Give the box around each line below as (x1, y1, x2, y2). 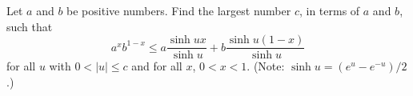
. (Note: (247, 58, 285, 74)
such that (6, 18, 53, 34)
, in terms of (299, 2, 360, 18)
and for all (131, 58, 182, 74)
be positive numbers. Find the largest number (66, 2, 291, 18)
